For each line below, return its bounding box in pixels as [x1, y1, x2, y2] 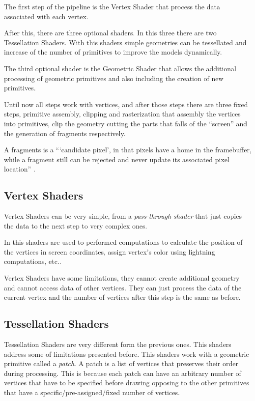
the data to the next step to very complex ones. [4, 220, 147, 230]
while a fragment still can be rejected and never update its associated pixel [4, 154, 229, 164]
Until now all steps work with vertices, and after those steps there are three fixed [4, 99, 248, 109]
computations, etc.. [4, 256, 61, 266]
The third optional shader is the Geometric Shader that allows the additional [4, 63, 237, 73]
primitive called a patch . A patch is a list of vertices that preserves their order [4, 358, 238, 369]
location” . [4, 164, 35, 174]
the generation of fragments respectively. [4, 128, 126, 138]
